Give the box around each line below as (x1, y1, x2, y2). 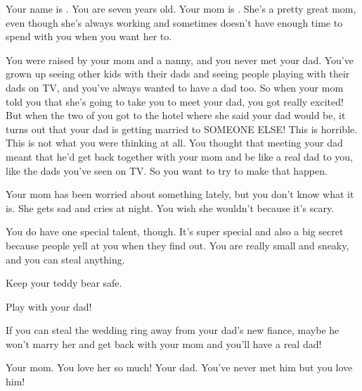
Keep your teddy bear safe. (6, 275, 122, 290)
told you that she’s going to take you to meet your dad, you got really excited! (6, 94, 344, 108)
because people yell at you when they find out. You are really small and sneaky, (6, 237, 349, 252)
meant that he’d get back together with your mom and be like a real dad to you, (6, 149, 353, 163)
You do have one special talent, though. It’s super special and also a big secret (6, 224, 344, 239)
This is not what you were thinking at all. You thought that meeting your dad (6, 135, 343, 150)
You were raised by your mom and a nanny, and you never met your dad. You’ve (6, 52, 354, 67)
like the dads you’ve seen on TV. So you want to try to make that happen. (6, 163, 328, 178)
